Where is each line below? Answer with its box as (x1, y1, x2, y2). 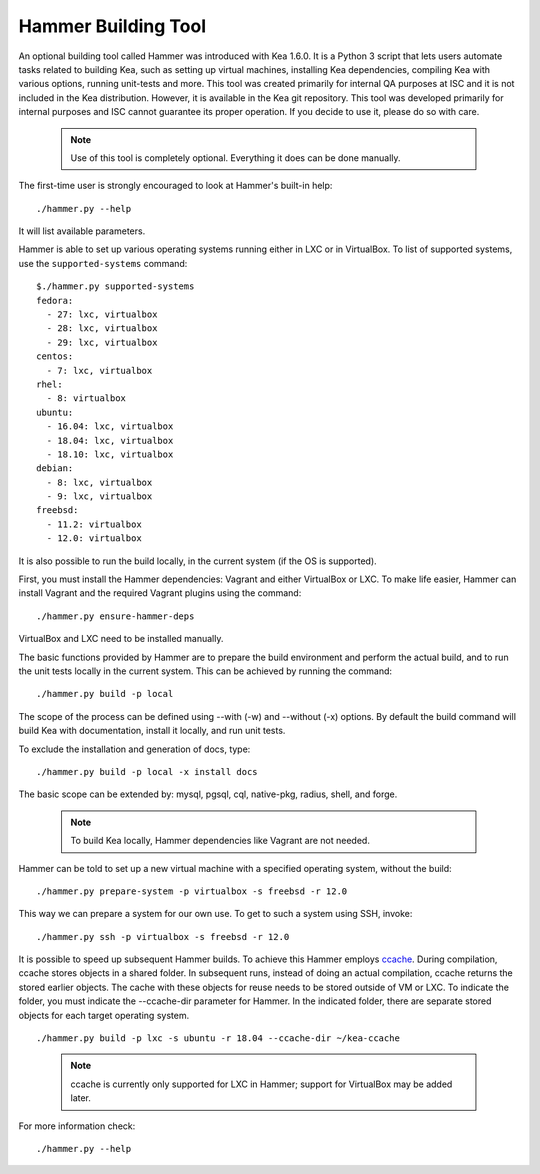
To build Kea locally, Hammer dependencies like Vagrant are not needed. (70, 835, 370, 847)
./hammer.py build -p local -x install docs (36, 766, 259, 777)
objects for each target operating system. (18, 1009, 190, 1021)
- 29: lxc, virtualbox (46, 336, 158, 348)
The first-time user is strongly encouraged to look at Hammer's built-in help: (18, 180, 333, 192)
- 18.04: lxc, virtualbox (46, 435, 174, 446)
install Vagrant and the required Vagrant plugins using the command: (18, 587, 302, 599)
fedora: (36, 295, 74, 306)
